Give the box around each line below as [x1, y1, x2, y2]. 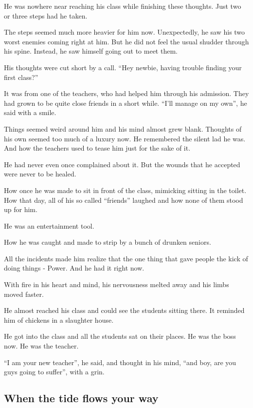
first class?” [4, 72, 38, 82]
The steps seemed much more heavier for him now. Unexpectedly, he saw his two [4, 27, 245, 37]
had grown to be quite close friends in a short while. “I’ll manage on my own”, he [4, 97, 247, 108]
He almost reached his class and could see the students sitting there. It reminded [4, 305, 245, 315]
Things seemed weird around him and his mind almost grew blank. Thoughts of [4, 123, 242, 134]
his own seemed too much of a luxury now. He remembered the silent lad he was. [4, 133, 246, 143]
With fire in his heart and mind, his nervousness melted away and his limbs [4, 279, 229, 290]
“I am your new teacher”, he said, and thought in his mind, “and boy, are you [4, 357, 236, 367]
